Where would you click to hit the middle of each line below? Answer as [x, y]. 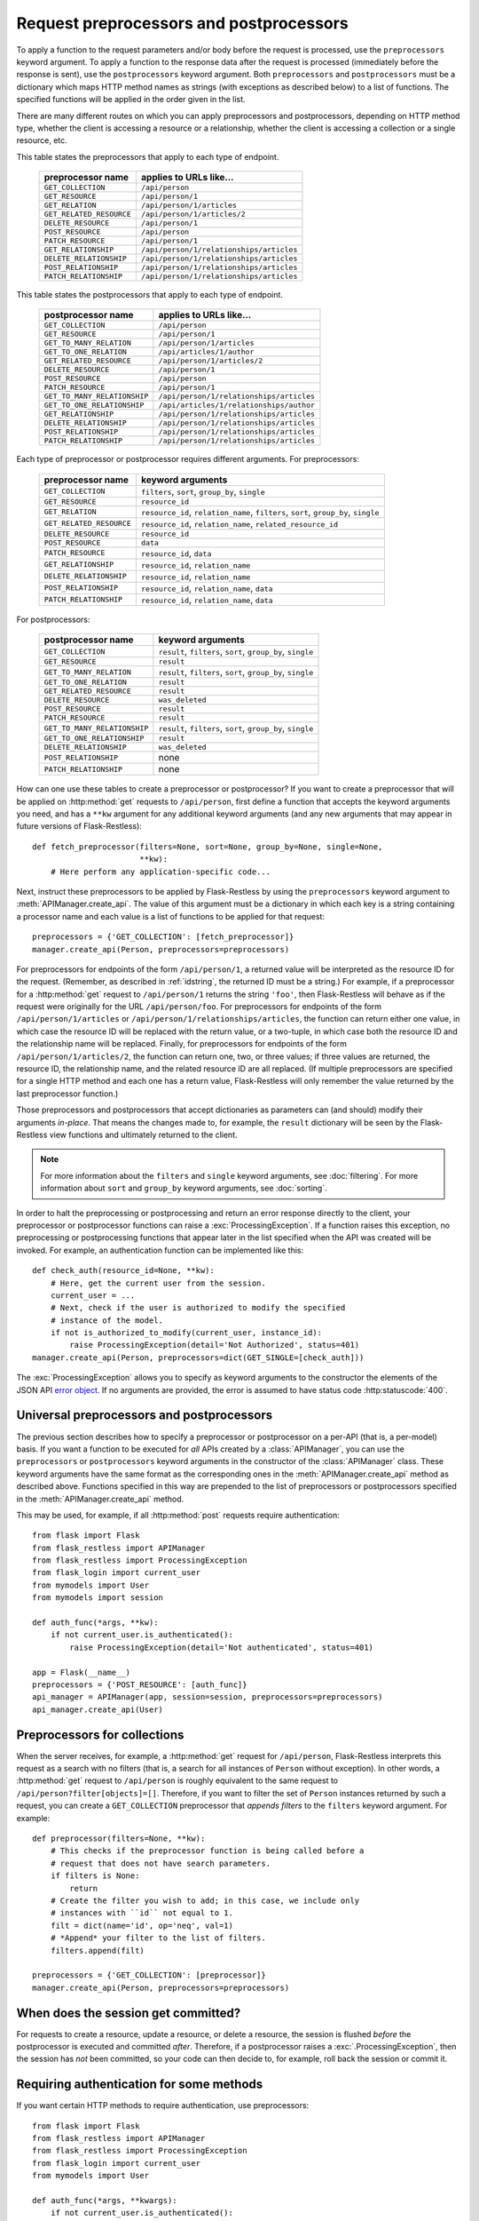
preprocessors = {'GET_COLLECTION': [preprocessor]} [149, 1975]
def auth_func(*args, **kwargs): [105, 2201]
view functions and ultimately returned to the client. [143, 1134]
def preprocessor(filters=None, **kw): [119, 1839]
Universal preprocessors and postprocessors [145, 1416]
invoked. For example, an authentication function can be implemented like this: [160, 1250]
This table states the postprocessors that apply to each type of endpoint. [150, 295]
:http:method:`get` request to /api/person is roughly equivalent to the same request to [177, 1780]
